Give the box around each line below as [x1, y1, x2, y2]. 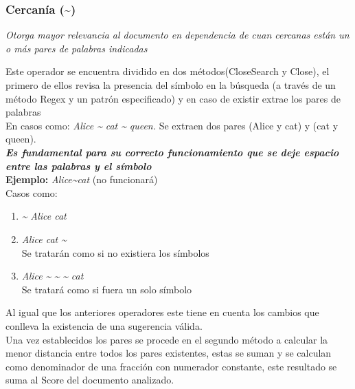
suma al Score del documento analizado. [5, 372, 174, 387]
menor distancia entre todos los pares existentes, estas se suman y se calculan [5, 346, 332, 360]
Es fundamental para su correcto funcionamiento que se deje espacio [5, 145, 339, 159]
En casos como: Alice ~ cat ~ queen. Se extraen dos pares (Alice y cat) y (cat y [5, 118, 339, 132]
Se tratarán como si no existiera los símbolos [21, 245, 209, 260]
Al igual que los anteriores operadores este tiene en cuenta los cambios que [5, 305, 319, 319]
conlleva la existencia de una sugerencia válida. [5, 318, 203, 333]
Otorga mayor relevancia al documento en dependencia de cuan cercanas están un [5, 28, 350, 42]
